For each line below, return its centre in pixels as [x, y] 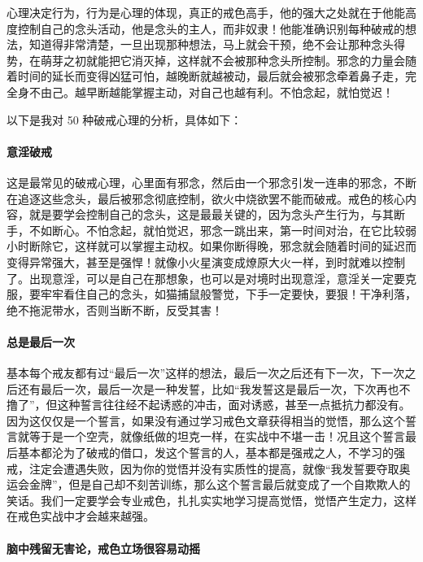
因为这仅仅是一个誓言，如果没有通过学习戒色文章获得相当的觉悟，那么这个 [206, 420]
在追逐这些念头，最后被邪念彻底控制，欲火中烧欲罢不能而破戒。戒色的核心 [206, 198]
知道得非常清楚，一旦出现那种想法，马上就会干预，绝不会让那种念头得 [217, 44]
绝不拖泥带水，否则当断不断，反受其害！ [115, 309]
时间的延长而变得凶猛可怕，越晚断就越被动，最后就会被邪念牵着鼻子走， [211, 76]
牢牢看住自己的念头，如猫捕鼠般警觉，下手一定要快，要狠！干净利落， [228, 294]
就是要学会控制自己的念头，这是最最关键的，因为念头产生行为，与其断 [217, 214]
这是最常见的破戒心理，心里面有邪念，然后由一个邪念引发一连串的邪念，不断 [211, 182]
